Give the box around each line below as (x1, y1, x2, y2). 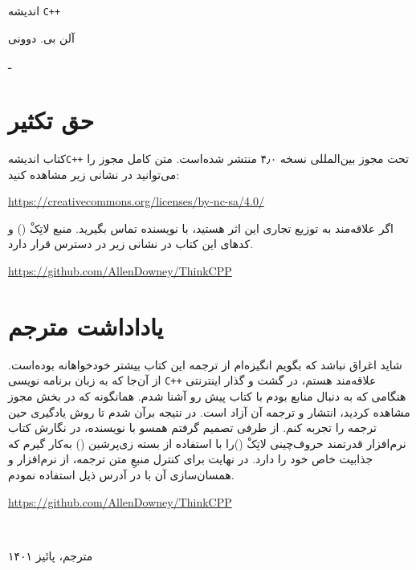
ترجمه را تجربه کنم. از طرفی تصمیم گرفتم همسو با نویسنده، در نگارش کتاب (8, 419, 377, 436)
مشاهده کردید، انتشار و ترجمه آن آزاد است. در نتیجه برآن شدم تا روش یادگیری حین (8, 403, 410, 420)
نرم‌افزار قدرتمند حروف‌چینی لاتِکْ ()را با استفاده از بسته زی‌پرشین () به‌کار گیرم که (8, 434, 406, 451)
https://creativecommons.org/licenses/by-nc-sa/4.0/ (8, 193, 264, 210)
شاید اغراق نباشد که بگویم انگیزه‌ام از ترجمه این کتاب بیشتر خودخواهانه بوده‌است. (8, 356, 402, 373)
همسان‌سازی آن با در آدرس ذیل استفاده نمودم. (8, 466, 235, 482)
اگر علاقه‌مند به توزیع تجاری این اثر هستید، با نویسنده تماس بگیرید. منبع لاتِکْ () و (8, 219, 394, 236)
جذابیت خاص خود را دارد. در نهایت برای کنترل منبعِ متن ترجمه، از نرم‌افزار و (8, 450, 373, 467)
